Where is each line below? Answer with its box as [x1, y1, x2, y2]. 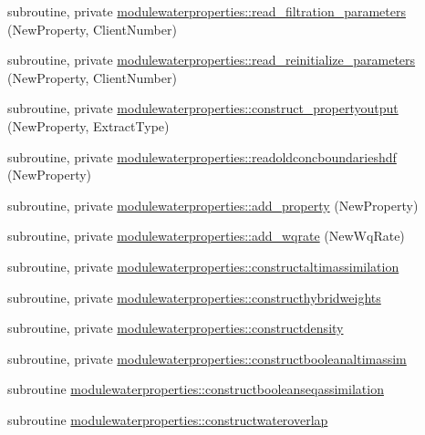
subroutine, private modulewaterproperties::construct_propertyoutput [7, 98, 399, 118]
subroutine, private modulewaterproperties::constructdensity [7, 318, 344, 337]
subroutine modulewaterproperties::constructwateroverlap [7, 409, 328, 429]
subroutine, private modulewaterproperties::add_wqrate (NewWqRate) [7, 226, 405, 245]
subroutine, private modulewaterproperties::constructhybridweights [7, 287, 381, 306]
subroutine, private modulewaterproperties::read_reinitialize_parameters [7, 50, 416, 69]
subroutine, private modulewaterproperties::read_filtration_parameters [7, 2, 406, 20]
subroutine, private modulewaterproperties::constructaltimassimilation [7, 256, 399, 275]
